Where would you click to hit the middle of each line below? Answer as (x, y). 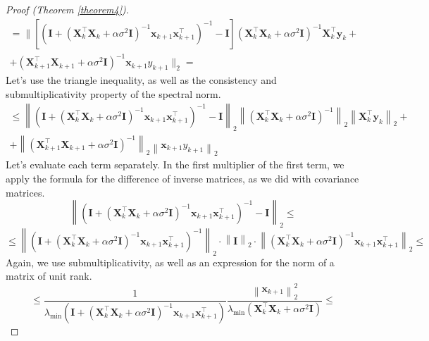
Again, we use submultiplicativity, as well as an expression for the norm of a (170, 262)
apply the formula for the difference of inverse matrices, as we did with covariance (182, 178)
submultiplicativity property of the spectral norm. (113, 93)
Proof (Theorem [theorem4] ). (68, 9)
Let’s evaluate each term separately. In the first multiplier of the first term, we (175, 165)
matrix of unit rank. (49, 276)
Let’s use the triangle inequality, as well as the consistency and (141, 79)
